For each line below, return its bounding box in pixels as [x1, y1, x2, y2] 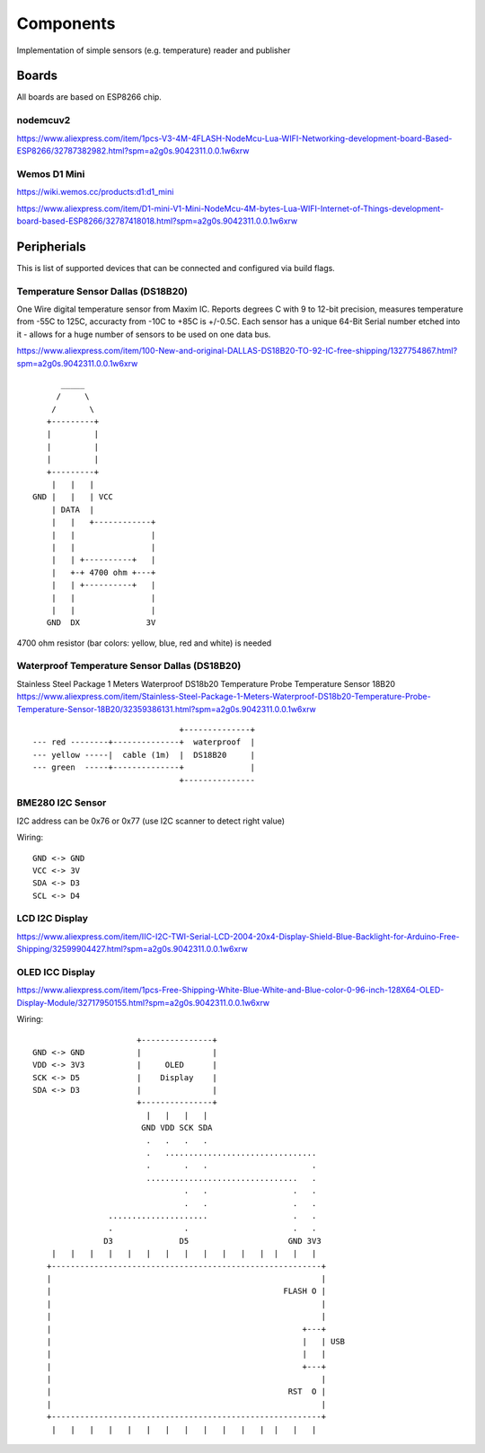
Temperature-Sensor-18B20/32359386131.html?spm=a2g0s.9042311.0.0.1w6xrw [16, 703, 316, 714]
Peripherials [16, 239, 87, 254]
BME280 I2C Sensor [16, 797, 107, 809]
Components [16, 13, 116, 33]
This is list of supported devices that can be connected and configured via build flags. [16, 262, 336, 273]
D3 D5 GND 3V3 [103, 1236, 322, 1246]
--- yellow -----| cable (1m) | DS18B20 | [32, 750, 256, 760]
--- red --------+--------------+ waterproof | [32, 737, 256, 747]
